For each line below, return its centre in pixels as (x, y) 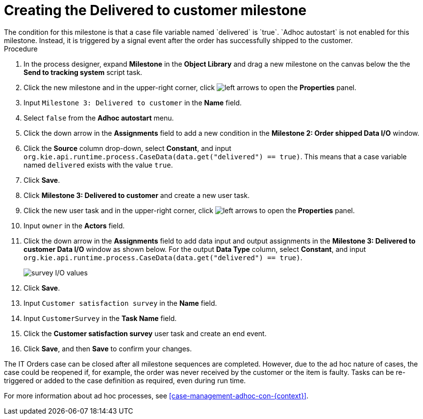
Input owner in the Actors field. (74, 225)
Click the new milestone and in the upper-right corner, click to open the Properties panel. (190, 87)
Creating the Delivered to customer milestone (155, 10)
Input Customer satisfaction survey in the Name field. (120, 303)
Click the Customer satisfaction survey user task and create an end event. (145, 333)
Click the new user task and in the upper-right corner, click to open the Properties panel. (189, 210)
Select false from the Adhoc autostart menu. (99, 118)
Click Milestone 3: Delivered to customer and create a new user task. (137, 195)
